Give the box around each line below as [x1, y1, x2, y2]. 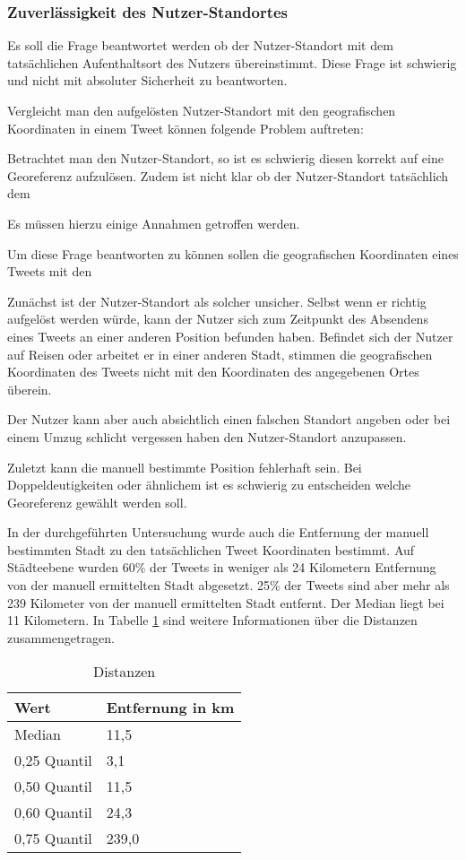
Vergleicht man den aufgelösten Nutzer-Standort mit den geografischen [7, 101, 396, 119]
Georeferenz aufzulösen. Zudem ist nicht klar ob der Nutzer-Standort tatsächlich [7, 166, 449, 185]
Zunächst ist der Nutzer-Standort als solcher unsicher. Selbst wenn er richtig [7, 291, 427, 310]
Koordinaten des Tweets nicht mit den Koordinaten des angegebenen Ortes [7, 362, 419, 381]
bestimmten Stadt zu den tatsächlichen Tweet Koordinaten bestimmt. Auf [7, 540, 415, 559]
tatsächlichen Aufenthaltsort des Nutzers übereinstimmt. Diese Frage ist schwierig [7, 53, 457, 72]
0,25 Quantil [14, 750, 92, 771]
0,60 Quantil [14, 802, 92, 823]
